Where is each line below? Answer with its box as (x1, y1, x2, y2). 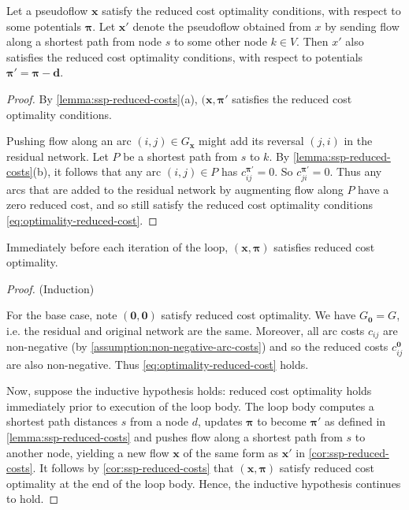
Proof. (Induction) (6, 280, 95, 296)
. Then (296, 33, 329, 50)
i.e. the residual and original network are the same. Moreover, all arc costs (6, 322, 365, 338)
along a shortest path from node (6, 33, 162, 50)
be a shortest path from (123, 147, 238, 164)
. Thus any (329, 163, 382, 180)
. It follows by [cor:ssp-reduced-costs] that (32, 460, 234, 476)
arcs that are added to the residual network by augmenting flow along (6, 181, 344, 197)
